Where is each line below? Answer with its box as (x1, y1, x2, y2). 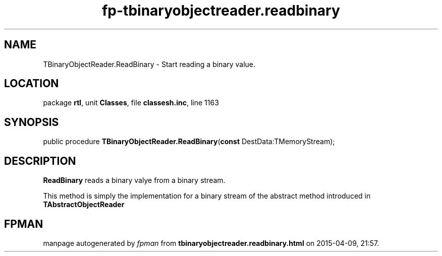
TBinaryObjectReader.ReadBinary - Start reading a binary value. (43, 59, 256, 69)
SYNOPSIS (4, 115, 59, 129)
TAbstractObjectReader (43, 200, 125, 209)
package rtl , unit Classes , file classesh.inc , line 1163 (43, 98, 219, 107)
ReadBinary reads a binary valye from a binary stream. (43, 176, 226, 185)
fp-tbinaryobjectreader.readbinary (102, 2, 340, 19)
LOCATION (4, 77, 59, 90)
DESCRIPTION (4, 154, 76, 167)
